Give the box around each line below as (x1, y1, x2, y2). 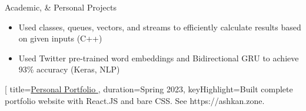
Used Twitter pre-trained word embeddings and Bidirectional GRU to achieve (18, 51, 299, 64)
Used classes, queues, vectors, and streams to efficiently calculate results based (18, 20, 301, 33)
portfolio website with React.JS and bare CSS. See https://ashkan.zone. (5, 94, 265, 106)
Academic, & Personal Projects (5, 1, 117, 13)
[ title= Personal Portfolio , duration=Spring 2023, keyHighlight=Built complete (5, 82, 293, 95)
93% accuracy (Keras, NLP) (18, 63, 120, 75)
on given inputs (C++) (18, 32, 102, 44)
